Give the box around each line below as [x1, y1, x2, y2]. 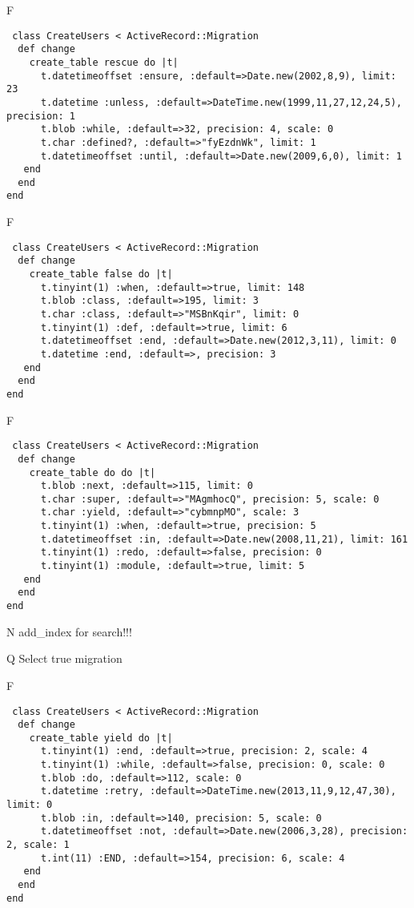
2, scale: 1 [6, 839, 70, 851]
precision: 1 [6, 110, 75, 122]
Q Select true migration [6, 650, 123, 667]
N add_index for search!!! [6, 623, 132, 640]
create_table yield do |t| [29, 732, 173, 744]
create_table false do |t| [29, 268, 173, 280]
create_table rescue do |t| [29, 56, 179, 68]
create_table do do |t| [29, 466, 156, 478]
